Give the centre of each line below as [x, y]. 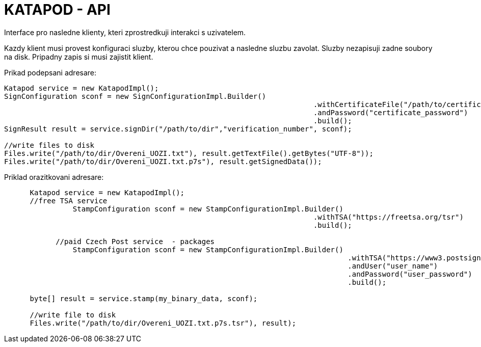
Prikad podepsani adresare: [50, 72]
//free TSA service [69, 201]
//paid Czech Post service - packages [135, 241]
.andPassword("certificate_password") [391, 112]
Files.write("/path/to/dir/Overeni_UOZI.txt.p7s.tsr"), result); [163, 323]
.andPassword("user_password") [410, 274]
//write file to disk [73, 315]
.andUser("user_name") [393, 266]
